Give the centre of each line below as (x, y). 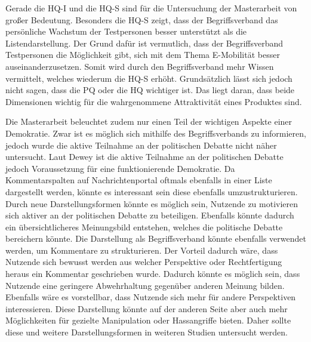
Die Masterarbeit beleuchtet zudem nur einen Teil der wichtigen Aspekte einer (149, 121)
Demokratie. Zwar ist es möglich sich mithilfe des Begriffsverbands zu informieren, (156, 133)
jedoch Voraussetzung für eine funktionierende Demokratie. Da (120, 168)
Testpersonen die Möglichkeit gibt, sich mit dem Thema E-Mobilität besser (143, 55)
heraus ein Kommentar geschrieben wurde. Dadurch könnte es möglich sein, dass (153, 274)
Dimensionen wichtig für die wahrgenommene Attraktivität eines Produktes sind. (154, 101)
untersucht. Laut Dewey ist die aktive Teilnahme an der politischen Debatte (144, 157)
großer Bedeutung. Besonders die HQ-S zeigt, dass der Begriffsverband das (142, 19)
